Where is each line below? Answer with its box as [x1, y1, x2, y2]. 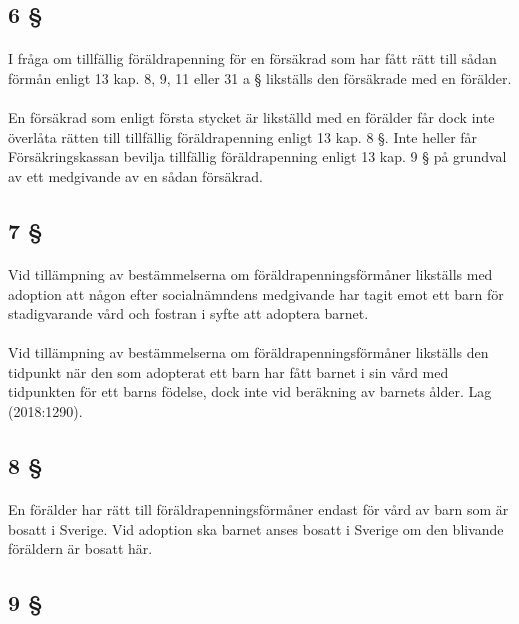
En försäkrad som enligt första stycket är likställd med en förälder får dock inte [8, 107, 495, 128]
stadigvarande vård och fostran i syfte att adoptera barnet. [8, 303, 369, 324]
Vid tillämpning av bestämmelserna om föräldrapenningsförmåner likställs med [8, 263, 493, 284]
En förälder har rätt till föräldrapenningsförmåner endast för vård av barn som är [8, 499, 509, 520]
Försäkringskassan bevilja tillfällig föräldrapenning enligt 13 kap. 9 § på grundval [8, 146, 507, 167]
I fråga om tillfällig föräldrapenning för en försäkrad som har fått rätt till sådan [8, 48, 497, 69]
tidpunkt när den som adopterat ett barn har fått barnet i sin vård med [8, 361, 449, 382]
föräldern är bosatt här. [8, 538, 153, 559]
